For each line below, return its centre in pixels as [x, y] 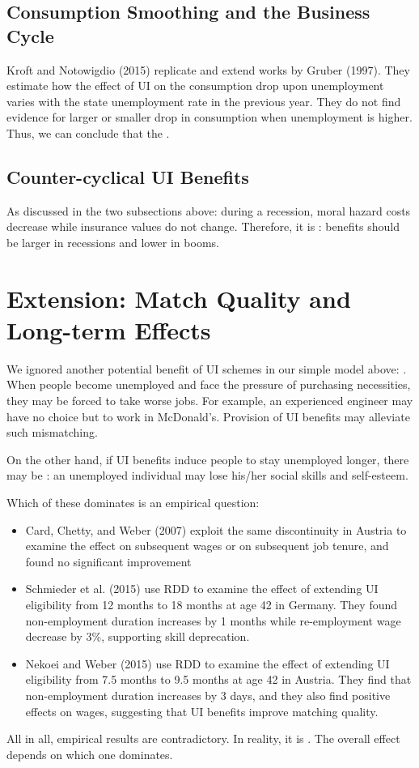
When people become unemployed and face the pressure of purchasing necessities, [209, 384]
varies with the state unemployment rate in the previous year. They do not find [204, 101]
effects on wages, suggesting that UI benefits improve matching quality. [202, 711]
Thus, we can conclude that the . [88, 132]
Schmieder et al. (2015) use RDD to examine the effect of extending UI [202, 589]
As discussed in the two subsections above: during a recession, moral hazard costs [209, 210]
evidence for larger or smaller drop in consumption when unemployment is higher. [209, 117]
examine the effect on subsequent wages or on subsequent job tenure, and [207, 546]
